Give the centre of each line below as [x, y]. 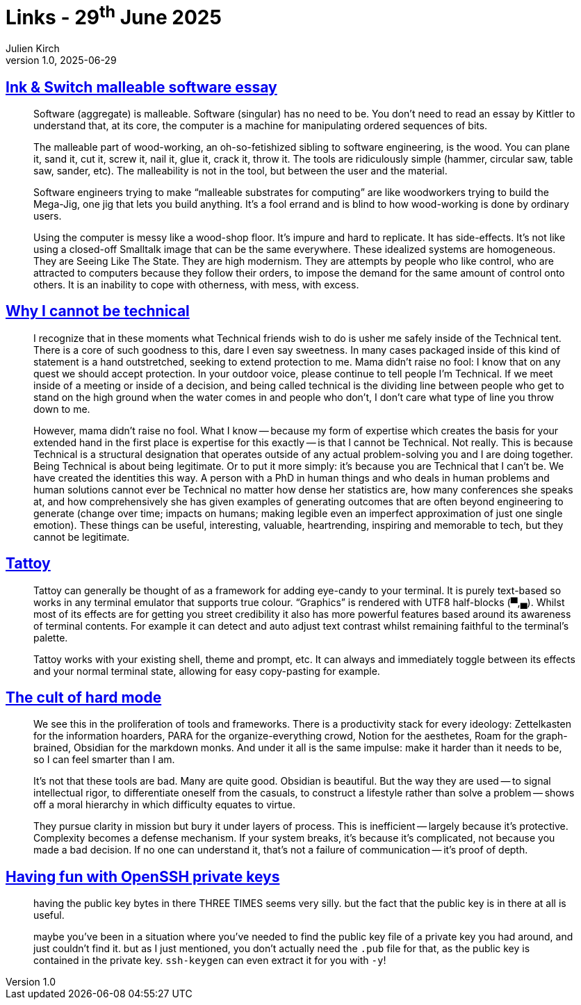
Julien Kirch [33, 49]
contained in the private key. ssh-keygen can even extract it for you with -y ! [210, 961]
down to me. [62, 409]
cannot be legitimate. [82, 537]
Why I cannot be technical [98, 311]
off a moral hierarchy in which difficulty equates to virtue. [164, 805]
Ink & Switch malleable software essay [141, 87]
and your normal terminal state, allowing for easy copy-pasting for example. [207, 671]
